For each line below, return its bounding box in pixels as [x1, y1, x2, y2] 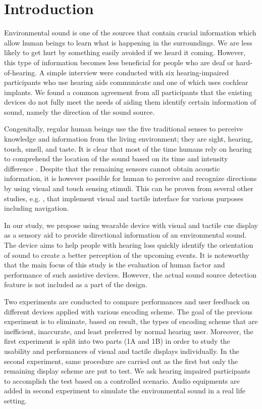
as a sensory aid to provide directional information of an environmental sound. [4, 230, 247, 240]
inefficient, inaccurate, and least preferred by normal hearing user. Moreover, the [4, 326, 253, 336]
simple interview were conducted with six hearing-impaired [46, 67, 229, 77]
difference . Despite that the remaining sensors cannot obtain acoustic [4, 163, 220, 173]
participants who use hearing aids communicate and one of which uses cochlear [4, 77, 248, 87]
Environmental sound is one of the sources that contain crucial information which [4, 27, 256, 38]
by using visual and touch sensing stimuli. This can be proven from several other [4, 183, 253, 194]
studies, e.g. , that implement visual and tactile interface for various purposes [4, 193, 243, 203]
